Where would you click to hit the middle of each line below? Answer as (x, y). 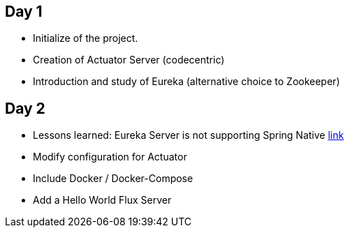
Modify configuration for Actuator (110, 157)
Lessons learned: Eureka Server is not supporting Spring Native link (189, 135)
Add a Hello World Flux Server (102, 200)
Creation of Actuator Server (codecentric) (129, 60)
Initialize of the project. (86, 38)
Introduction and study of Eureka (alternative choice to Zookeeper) (187, 82)
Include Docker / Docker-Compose (113, 179)
